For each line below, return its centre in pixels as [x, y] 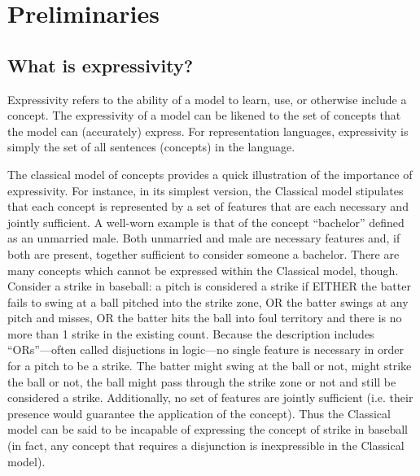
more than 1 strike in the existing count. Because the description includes [191, 333]
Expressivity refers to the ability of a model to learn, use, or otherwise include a [207, 99]
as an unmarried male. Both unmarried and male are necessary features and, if [204, 238]
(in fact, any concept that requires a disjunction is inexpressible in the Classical [206, 445]
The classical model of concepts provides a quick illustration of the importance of [210, 174]
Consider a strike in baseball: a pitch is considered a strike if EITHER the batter [209, 286]
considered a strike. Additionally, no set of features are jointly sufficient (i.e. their [210, 397]
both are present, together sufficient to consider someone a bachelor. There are [203, 253]
